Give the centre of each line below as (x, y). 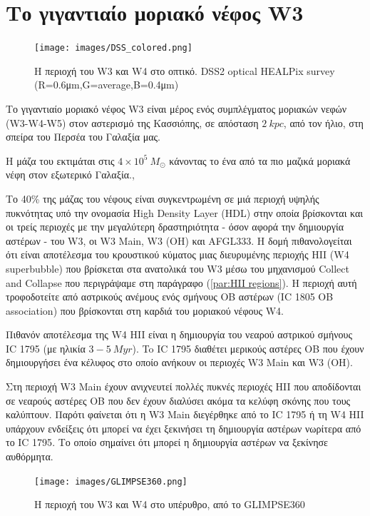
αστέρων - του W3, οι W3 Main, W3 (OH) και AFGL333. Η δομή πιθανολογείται (179, 240)
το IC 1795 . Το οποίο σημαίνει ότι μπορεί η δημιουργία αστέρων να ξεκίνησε (167, 442)
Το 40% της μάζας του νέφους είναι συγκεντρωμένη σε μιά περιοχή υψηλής (163, 198)
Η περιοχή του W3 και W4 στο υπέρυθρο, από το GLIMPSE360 (170, 504)
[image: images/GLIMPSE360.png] (111, 481)
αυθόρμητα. (30, 456)
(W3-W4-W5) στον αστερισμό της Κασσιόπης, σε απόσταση (132, 122)
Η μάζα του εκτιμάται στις (60, 160)
